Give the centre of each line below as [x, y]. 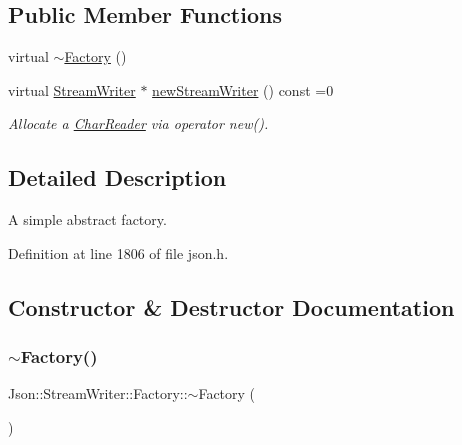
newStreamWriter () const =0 [243, 89]
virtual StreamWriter [72, 89]
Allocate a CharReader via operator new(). [138, 123]
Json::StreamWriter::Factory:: [98, 393]
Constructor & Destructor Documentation [231, 306]
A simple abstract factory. [87, 219]
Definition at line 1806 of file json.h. [118, 252]
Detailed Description [117, 177]
